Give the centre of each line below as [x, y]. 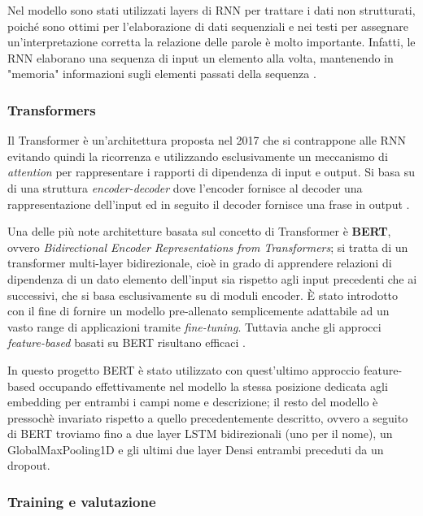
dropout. [29, 465]
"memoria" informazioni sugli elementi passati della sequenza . [162, 74]
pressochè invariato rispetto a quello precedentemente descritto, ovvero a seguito [208, 417]
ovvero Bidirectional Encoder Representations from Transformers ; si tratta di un [208, 247]
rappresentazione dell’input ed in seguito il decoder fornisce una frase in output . [209, 204]
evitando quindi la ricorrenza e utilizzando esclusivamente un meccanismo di [198, 156]
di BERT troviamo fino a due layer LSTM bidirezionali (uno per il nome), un [200, 434]
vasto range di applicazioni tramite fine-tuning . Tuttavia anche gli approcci [194, 326]
